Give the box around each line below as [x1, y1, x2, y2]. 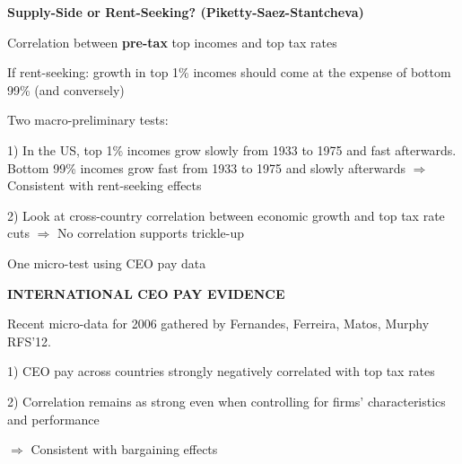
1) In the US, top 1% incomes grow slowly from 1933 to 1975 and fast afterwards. [7, 140, 457, 159]
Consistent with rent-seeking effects [7, 176, 202, 195]
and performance [7, 409, 100, 428]
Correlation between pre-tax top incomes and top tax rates [7, 32, 337, 51]
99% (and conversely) [7, 80, 125, 99]
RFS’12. [7, 331, 52, 350]
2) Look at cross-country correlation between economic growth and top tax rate [7, 206, 445, 224]
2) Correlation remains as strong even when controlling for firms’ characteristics [7, 391, 446, 410]
